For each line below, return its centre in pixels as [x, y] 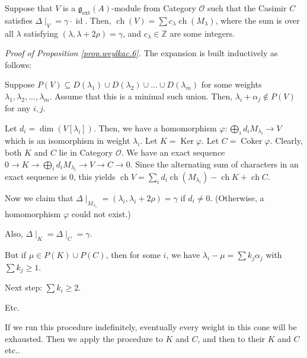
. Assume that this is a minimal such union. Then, [141, 96]
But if [15, 255]
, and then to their [231, 338]
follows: [18, 64]
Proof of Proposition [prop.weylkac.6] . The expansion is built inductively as [141, 53]
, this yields [95, 177]
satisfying [41, 33]
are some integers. [202, 33]
